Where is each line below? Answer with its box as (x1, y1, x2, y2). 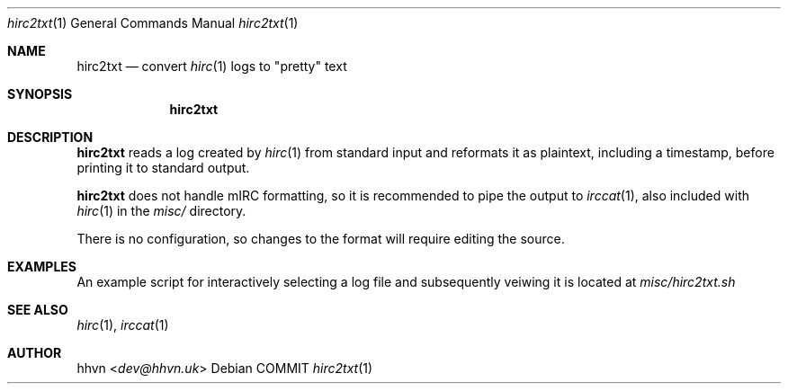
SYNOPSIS (7, 86, 73, 102)
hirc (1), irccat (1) (76, 317, 169, 333)
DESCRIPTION (7, 129, 94, 145)
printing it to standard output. (76, 160, 250, 175)
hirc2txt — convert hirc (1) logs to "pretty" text (76, 58, 347, 74)
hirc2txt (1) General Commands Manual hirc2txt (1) (7, 15, 299, 31)
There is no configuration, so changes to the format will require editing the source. (76, 231, 565, 246)
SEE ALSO (7, 302, 68, 317)
